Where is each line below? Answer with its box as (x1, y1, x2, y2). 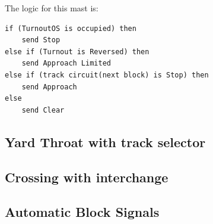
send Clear (21, 105, 65, 114)
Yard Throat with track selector (5, 132, 206, 151)
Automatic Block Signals (5, 203, 160, 221)
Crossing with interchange (5, 167, 169, 186)
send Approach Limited (21, 59, 111, 68)
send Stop (21, 36, 61, 45)
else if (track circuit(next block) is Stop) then (5, 70, 209, 79)
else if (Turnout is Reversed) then (5, 47, 150, 56)
